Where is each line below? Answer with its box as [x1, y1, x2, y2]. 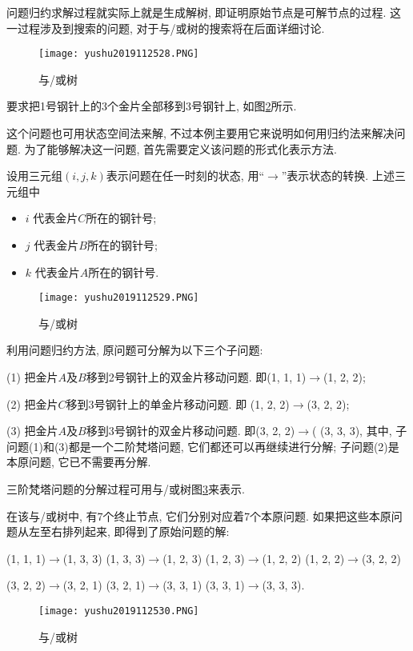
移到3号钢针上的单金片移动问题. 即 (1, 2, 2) [66, 395, 290, 412]
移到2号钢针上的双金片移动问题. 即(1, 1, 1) [86, 369, 307, 385]
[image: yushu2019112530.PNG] [38, 605, 199, 617]
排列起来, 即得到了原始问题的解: [62, 523, 230, 540]
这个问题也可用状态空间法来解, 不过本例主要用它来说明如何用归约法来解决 [6, 125, 395, 142]
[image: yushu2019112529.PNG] [38, 292, 199, 304]
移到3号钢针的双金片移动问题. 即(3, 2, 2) [86, 422, 295, 439]
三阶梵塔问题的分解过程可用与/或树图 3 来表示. [6, 481, 245, 497]
